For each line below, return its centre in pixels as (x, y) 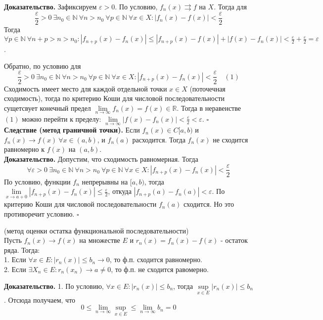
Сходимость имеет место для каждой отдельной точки (86, 88)
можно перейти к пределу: (62, 118)
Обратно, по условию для (43, 66)
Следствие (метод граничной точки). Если (72, 130)
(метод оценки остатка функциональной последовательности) (96, 230)
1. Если (15, 259)
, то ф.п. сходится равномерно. (156, 259)
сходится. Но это (209, 204)
